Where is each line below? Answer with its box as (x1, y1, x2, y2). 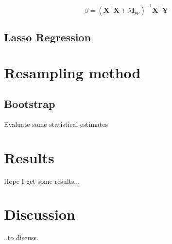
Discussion (4, 204, 75, 224)
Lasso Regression (4, 29, 91, 44)
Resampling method (4, 63, 141, 83)
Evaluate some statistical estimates (4, 119, 108, 129)
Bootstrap (4, 96, 55, 111)
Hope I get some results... (4, 175, 80, 186)
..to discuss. (4, 232, 39, 243)
